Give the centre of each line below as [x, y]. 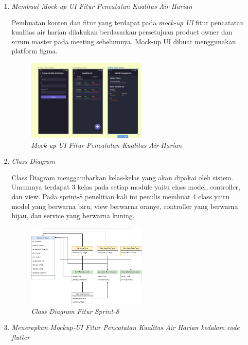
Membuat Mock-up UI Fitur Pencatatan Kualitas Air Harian [102, 6]
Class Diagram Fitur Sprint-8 [75, 311]
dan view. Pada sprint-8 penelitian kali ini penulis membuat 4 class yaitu [120, 196]
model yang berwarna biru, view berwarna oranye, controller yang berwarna [125, 206]
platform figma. [35, 51]
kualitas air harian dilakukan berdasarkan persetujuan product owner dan [122, 32]
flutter [21, 337]
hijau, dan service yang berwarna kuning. [73, 216]
